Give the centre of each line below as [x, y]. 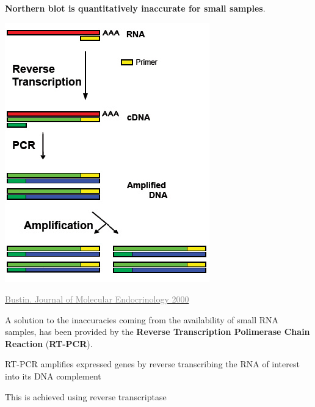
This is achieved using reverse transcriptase [86, 396]
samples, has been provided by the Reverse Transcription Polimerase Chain [157, 332]
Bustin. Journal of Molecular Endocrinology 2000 [97, 299]
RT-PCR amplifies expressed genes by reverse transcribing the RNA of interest [152, 364]
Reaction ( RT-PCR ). [49, 343]
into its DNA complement [53, 376]
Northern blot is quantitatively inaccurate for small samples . [135, 8]
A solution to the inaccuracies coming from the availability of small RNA [142, 319]
